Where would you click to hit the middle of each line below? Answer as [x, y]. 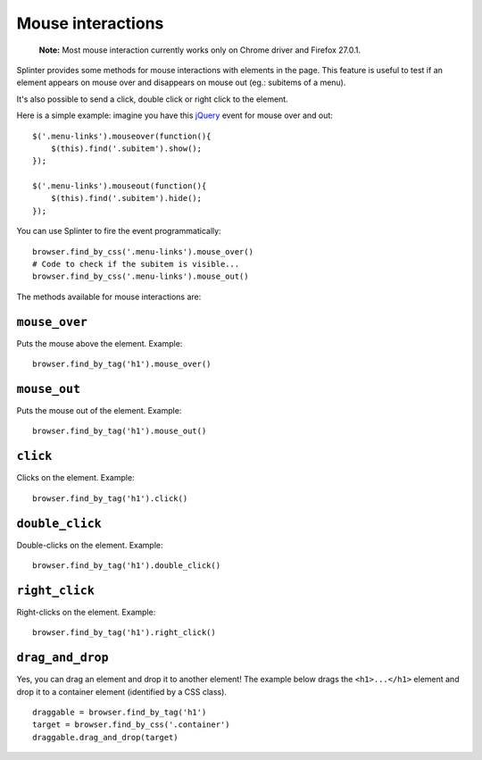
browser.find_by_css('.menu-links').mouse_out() [141, 276]
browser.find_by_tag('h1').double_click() [127, 565]
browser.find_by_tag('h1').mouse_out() [120, 431]
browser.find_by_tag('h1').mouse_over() [122, 364]
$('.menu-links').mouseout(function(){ [120, 186]
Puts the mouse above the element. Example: [100, 343]
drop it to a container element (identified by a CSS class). [122, 691]
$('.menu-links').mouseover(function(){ [122, 136]
